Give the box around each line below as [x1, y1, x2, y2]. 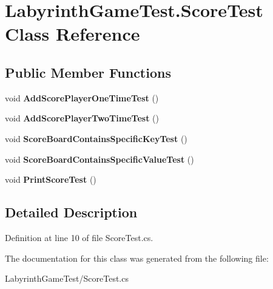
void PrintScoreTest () [5, 173, 96, 186]
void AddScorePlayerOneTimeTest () [5, 91, 159, 104]
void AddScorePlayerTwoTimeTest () [5, 112, 159, 124]
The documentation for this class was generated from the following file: [5, 251, 269, 264]
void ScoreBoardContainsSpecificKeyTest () [5, 132, 187, 144]
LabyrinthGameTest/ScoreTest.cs [5, 272, 129, 285]
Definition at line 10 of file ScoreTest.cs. [5, 231, 153, 243]
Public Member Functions [5, 63, 171, 81]
